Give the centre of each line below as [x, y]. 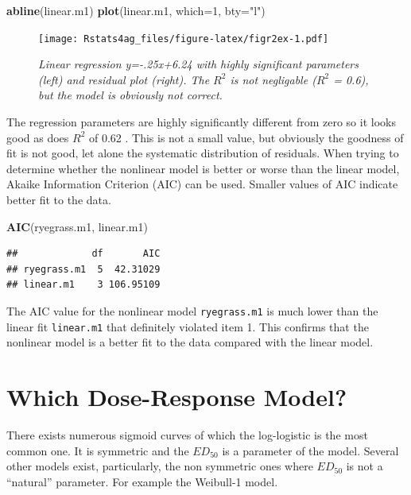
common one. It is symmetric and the [98, 450]
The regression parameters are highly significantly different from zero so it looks [201, 122]
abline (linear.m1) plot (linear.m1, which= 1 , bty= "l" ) [136, 10]
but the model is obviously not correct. [130, 95]
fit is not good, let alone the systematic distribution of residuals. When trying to [203, 153]
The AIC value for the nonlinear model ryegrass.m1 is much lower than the [192, 310]
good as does [38, 137]
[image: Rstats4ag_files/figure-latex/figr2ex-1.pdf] [184, 39]
